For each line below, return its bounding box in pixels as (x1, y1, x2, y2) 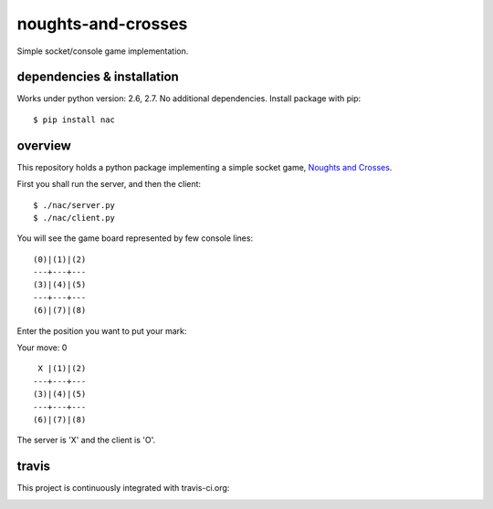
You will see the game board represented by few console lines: (16, 233, 254, 244)
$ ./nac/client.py (33, 213, 116, 223)
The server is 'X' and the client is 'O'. (16, 434, 156, 446)
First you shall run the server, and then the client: (16, 179, 201, 190)
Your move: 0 (16, 342, 68, 353)
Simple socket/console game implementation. (16, 46, 189, 57)
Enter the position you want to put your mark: (16, 325, 187, 337)
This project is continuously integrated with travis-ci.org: (16, 483, 230, 493)
